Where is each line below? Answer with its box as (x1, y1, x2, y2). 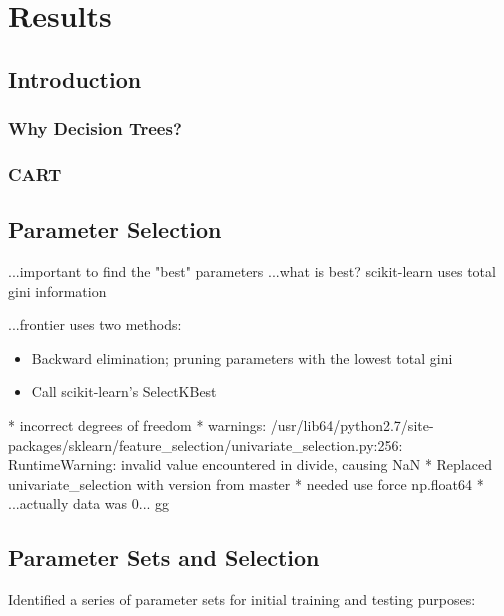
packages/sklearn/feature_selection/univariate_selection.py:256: (8, 434, 403, 455)
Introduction (8, 63, 142, 94)
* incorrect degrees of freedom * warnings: (8, 415, 267, 436)
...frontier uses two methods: (8, 314, 182, 335)
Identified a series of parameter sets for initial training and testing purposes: (8, 589, 476, 610)
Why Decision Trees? (8, 116, 182, 141)
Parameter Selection (8, 214, 222, 245)
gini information (8, 280, 107, 301)
